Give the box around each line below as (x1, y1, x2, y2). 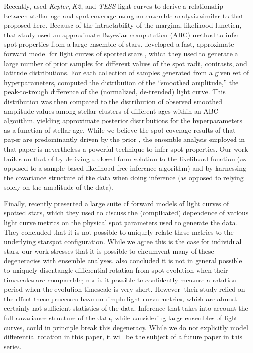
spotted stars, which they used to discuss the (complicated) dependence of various (4, 208, 249, 218)
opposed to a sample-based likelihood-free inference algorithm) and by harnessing (4, 163, 246, 173)
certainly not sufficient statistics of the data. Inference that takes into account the (4, 303, 248, 313)
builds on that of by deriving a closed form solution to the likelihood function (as (4, 153, 246, 163)
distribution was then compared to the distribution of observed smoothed (4, 96, 222, 106)
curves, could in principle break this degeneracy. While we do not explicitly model (4, 322, 248, 332)
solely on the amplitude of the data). (4, 182, 113, 192)
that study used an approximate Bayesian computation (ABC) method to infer (4, 29, 239, 39)
